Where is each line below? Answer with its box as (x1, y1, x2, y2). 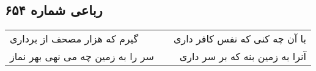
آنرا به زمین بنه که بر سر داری (179, 49, 306, 64)
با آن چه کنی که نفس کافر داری (173, 32, 306, 46)
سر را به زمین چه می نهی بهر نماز (10, 49, 154, 64)
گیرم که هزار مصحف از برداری (10, 32, 139, 46)
